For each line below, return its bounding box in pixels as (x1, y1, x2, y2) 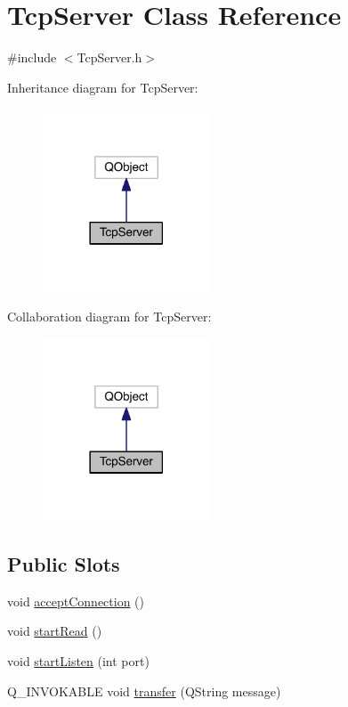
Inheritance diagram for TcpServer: (7, 77, 198, 96)
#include (7, 48, 57, 67)
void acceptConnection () (7, 591, 145, 610)
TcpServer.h (77, 48, 142, 67)
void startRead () (7, 622, 102, 640)
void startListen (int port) (7, 651, 150, 670)
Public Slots (7, 549, 120, 577)
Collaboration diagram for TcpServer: (7, 307, 212, 326)
